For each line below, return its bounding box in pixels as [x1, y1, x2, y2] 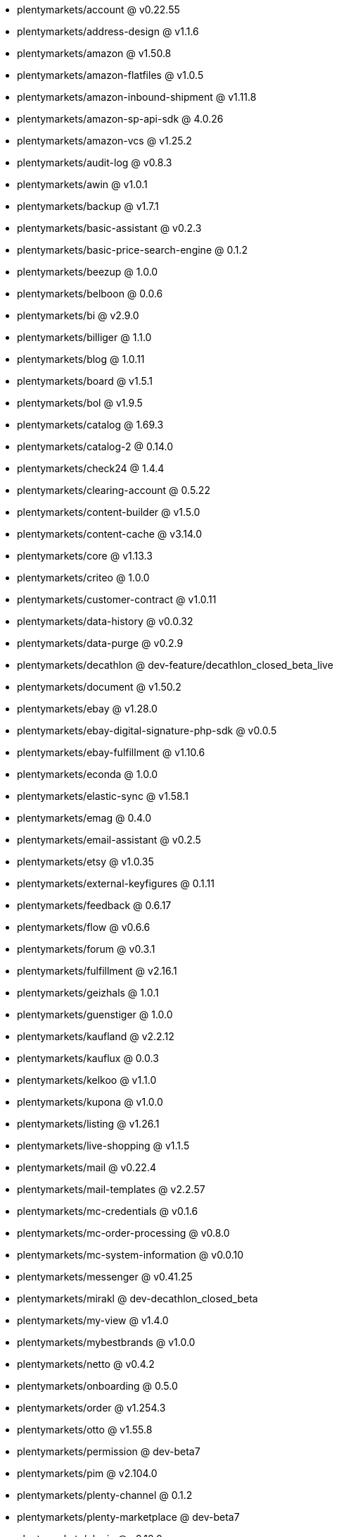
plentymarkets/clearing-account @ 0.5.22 [17, 484, 210, 496]
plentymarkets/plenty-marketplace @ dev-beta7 [17, 1511, 240, 1523]
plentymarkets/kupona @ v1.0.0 [17, 1096, 163, 1108]
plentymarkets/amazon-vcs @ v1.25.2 [17, 135, 192, 147]
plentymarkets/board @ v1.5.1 [17, 375, 153, 387]
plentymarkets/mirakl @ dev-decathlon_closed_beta [17, 1292, 258, 1304]
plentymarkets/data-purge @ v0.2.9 [17, 637, 184, 649]
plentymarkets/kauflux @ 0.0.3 [17, 1052, 159, 1064]
